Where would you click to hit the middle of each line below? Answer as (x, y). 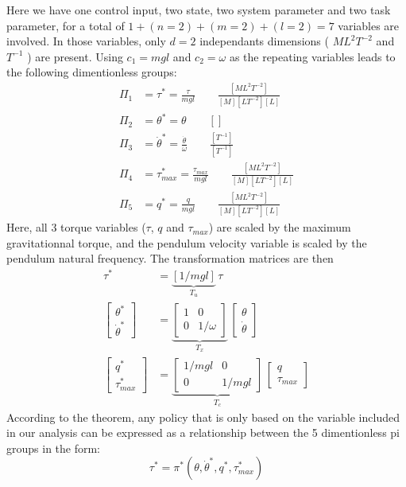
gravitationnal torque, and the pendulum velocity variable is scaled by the (187, 242)
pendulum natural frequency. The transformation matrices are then (170, 258)
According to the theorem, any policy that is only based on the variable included (203, 417)
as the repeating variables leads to (312, 56)
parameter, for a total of (66, 25)
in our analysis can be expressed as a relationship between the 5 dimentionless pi (203, 432)
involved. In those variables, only (86, 41)
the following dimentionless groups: (92, 72)
